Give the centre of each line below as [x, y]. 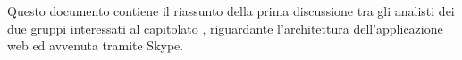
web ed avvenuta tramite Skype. [96, 45]
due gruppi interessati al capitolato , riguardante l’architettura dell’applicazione [225, 28]
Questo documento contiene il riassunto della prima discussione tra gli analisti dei [231, 11]
